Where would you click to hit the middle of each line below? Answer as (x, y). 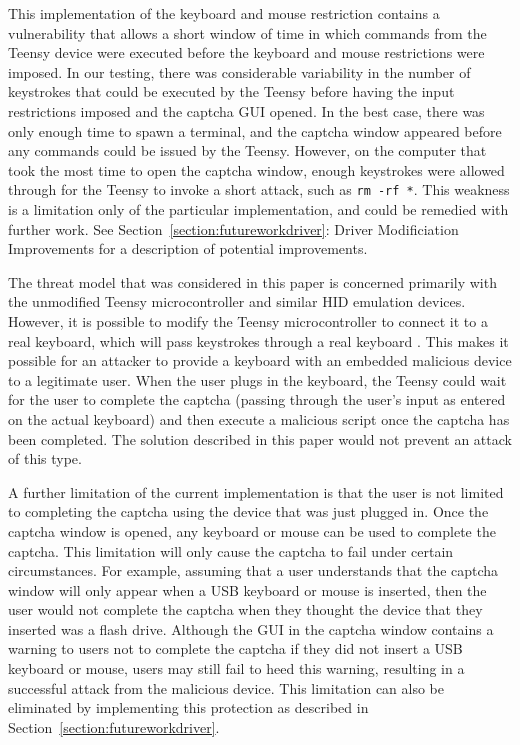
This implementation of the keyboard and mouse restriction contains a (224, 13)
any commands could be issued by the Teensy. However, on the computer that (247, 150)
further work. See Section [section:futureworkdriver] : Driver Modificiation (233, 228)
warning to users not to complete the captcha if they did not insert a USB (235, 648)
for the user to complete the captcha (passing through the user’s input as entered (257, 399)
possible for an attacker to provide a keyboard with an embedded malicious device (260, 360)
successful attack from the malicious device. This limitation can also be (226, 687)
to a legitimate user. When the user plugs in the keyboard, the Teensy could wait (257, 379)
